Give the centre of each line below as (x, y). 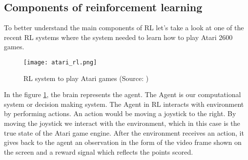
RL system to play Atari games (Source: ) (86, 78)
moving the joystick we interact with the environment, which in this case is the (122, 123)
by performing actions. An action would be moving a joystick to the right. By (120, 113)
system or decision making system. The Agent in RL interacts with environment (124, 104)
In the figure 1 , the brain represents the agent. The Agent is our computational (123, 94)
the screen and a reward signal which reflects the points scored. (99, 151)
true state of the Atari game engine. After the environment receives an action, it (124, 132)
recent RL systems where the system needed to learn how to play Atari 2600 (118, 37)
